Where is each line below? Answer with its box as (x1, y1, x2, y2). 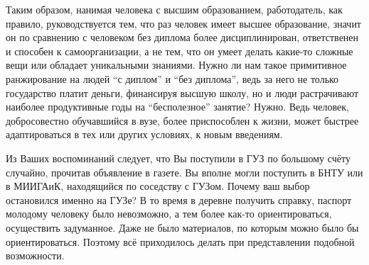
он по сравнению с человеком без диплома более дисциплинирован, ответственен (6, 30, 359, 45)
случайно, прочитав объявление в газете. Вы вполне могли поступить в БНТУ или (6, 164, 363, 179)
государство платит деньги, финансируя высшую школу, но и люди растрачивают (6, 85, 359, 100)
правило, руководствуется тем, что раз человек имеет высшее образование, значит (6, 16, 361, 30)
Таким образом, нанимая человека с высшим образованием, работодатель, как (6, 2, 343, 16)
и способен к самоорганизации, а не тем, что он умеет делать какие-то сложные (6, 43, 353, 58)
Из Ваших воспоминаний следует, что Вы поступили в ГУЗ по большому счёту (6, 150, 351, 165)
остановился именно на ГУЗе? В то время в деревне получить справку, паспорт (6, 192, 352, 207)
